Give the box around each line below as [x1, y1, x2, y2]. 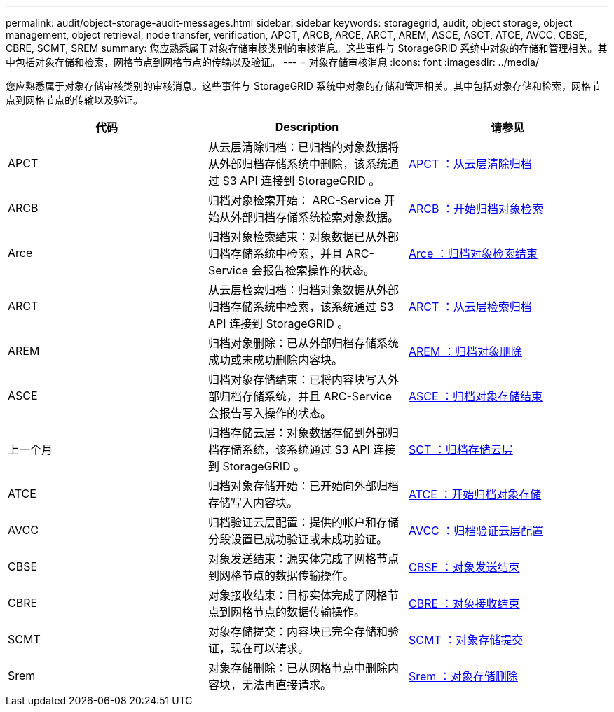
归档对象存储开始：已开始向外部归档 [207, 479, 399, 493]
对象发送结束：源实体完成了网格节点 [207, 552, 399, 566]
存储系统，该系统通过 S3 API [219, 442, 370, 456]
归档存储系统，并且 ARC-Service [219, 389, 393, 403]
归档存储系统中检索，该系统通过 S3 [207, 300, 394, 314]
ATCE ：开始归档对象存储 [408, 487, 542, 501]
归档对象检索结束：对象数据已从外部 [207, 230, 399, 244]
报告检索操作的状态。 [262, 263, 375, 277]
